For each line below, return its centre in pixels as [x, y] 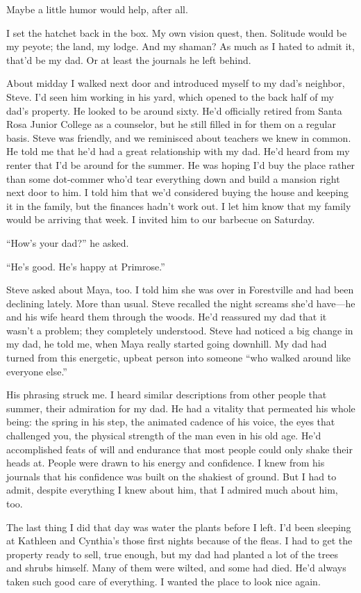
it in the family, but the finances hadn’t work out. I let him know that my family [179, 205]
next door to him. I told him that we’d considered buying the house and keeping [177, 192]
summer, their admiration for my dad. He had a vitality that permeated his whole [181, 408]
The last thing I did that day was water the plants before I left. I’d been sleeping [179, 527]
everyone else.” [37, 371]
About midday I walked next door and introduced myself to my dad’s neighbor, [176, 83]
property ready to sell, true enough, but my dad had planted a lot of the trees [172, 554]
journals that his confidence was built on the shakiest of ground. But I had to [171, 476]
